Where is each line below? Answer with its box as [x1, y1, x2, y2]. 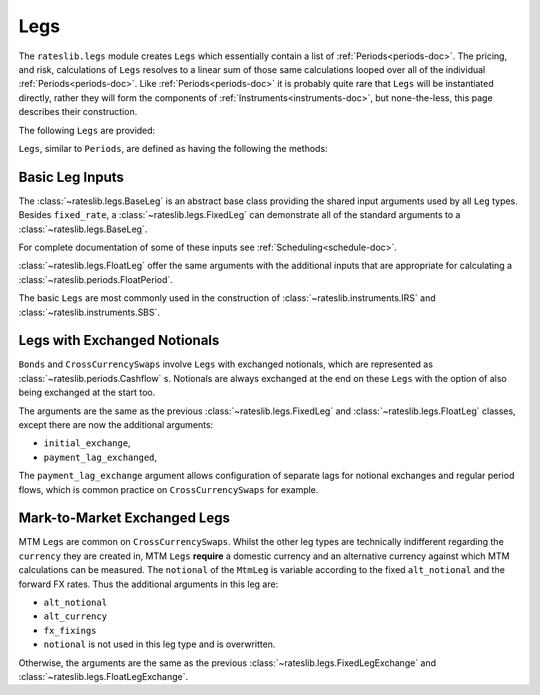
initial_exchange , [43, 437, 131, 449]
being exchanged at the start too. [18, 386, 156, 399]
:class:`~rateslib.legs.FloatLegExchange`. [18, 670, 189, 682]
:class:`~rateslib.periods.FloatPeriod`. [18, 273, 174, 285]
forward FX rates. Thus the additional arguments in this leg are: [18, 578, 279, 590]
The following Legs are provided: [18, 124, 156, 136]
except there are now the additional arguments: [18, 419, 214, 430]
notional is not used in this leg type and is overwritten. [43, 638, 276, 650]
